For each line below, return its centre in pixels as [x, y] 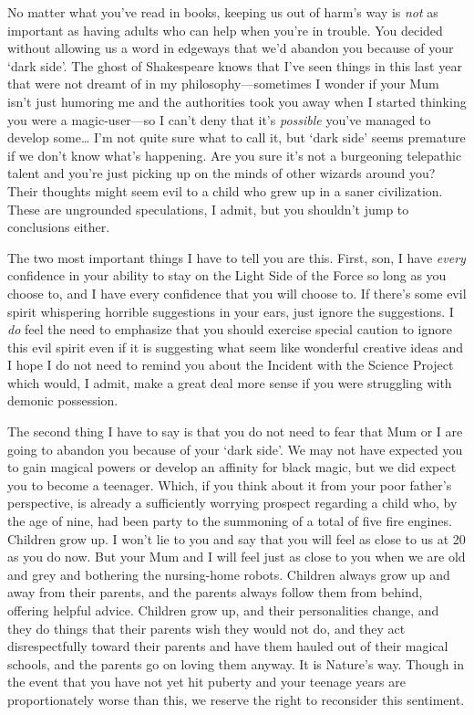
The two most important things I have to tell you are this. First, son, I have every [237, 257]
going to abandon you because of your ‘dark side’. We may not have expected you [235, 449]
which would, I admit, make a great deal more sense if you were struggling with [230, 382]
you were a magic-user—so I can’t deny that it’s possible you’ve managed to [219, 119]
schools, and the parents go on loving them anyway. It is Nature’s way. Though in [236, 663]
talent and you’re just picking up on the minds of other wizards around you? [222, 173]
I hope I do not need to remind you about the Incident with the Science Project [231, 365]
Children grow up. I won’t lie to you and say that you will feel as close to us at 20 [237, 538]
